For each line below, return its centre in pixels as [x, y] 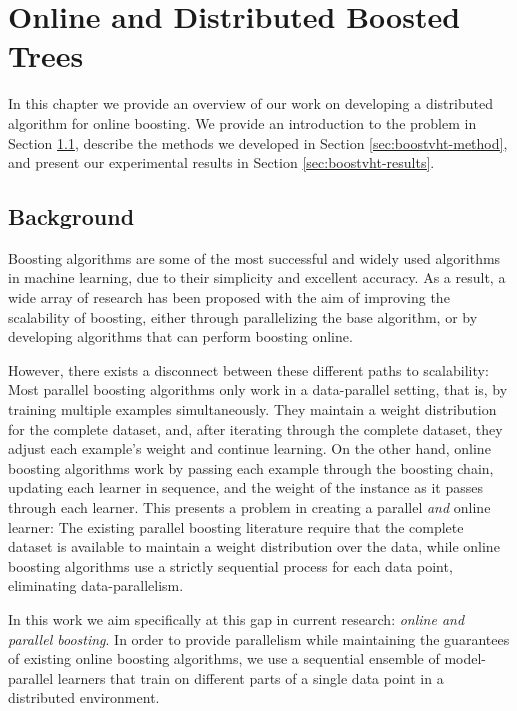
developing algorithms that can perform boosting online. [180, 336]
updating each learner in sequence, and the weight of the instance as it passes [245, 487]
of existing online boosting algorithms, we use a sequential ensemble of [224, 658]
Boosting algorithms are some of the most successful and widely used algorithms [254, 257]
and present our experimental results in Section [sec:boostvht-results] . [221, 162]
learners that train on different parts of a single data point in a [250, 677]
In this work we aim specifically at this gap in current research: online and [236, 618]
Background [71, 216]
